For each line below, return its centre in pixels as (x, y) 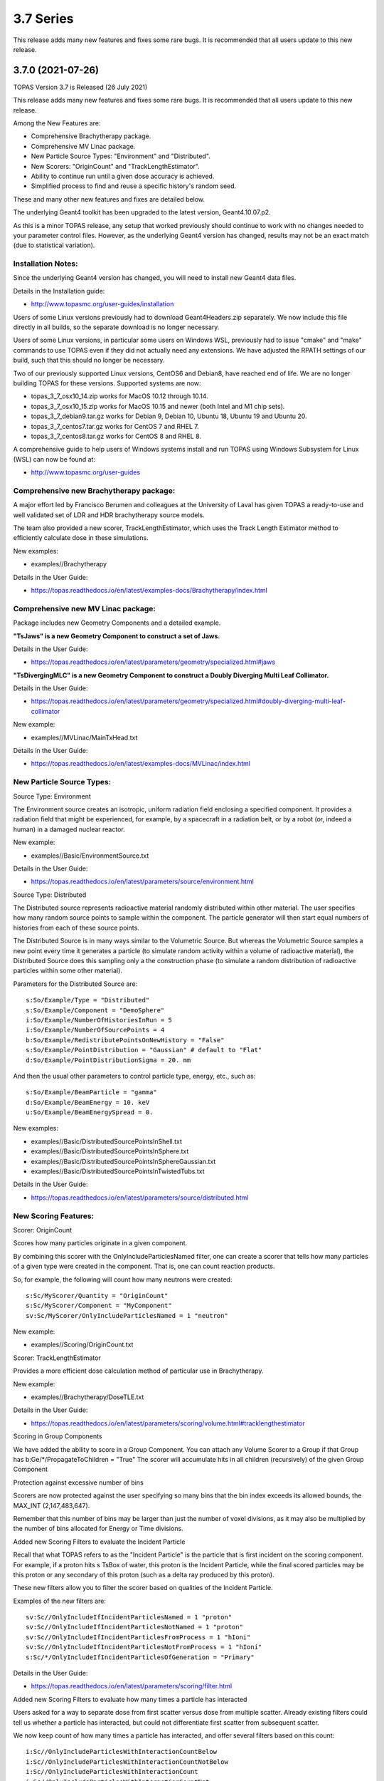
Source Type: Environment (52, 796)
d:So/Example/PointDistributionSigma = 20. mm (108, 1060)
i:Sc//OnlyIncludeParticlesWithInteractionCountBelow (121, 1752)
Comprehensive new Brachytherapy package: (94, 490)
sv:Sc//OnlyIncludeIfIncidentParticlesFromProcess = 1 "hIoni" (138, 1637)
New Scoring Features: (54, 1216)
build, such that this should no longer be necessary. (89, 360)
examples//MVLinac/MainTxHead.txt (84, 737)
